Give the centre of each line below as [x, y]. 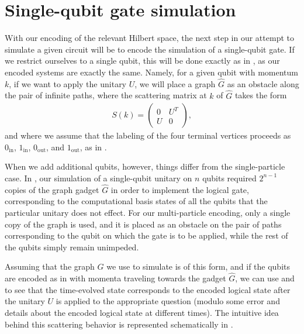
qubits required [229, 178]
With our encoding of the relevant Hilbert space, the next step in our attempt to [149, 38]
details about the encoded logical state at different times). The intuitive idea [142, 312]
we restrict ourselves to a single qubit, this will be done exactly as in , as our [142, 61]
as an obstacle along [263, 83]
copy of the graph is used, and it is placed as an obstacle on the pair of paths [143, 224]
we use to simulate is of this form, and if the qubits [198, 266]
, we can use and [265, 278]
